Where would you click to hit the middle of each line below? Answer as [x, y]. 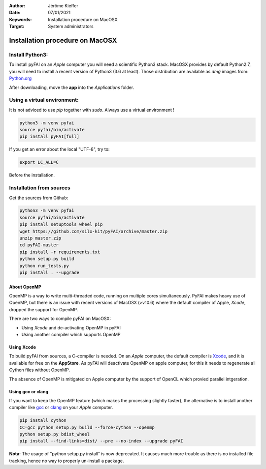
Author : [17, 6]
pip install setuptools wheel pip [61, 224]
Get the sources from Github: [39, 198]
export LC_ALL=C [39, 162]
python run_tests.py [44, 266]
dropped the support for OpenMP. [44, 309]
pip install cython [43, 421]
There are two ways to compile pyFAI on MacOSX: [60, 319]
